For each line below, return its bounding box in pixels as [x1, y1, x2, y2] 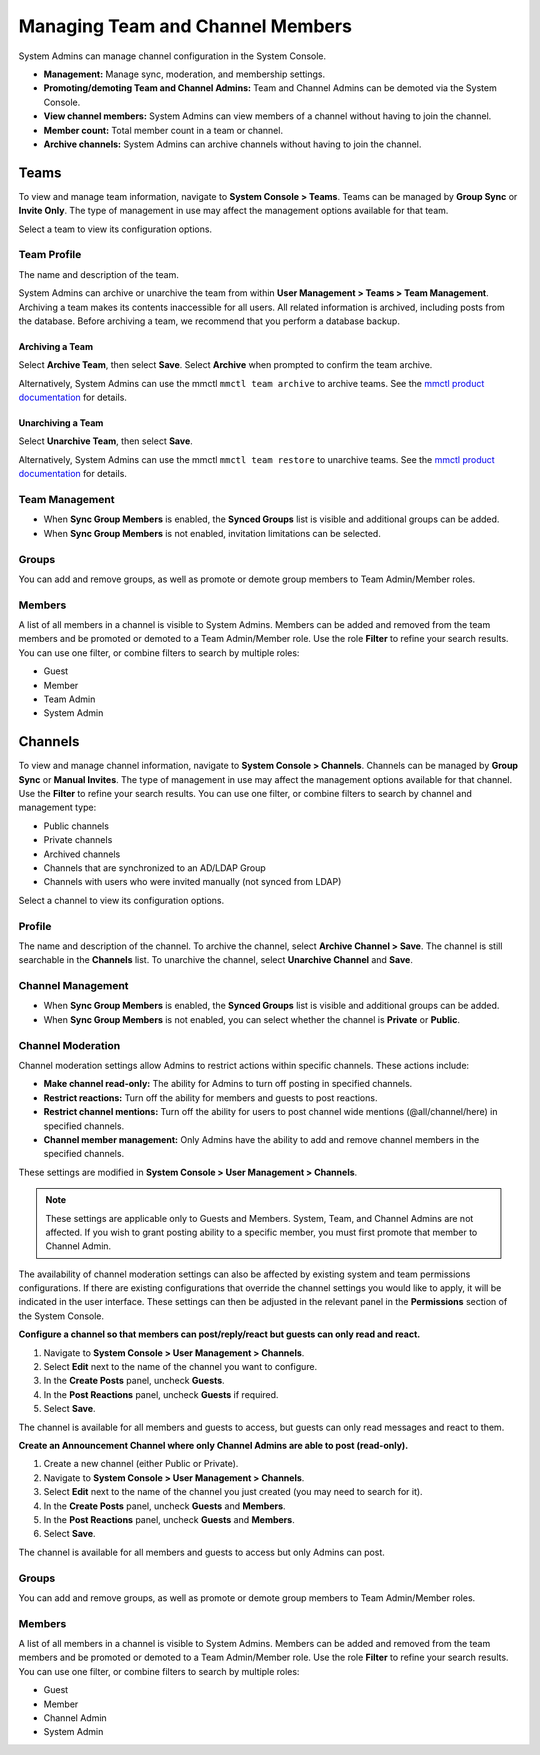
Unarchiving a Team [18, 417, 104, 429]
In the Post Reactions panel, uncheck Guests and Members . [43, 1513, 295, 1525]
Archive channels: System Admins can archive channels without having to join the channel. [43, 138, 422, 150]
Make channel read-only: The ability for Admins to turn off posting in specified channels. [43, 1078, 413, 1090]
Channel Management [18, 979, 129, 993]
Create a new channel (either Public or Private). [43, 1458, 239, 1470]
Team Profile [18, 248, 82, 262]
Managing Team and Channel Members [18, 15, 352, 37]
